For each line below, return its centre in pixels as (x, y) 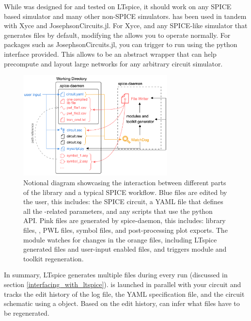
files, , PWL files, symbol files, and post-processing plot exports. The (125, 230)
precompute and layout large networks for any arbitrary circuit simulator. (113, 63)
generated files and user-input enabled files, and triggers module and (125, 249)
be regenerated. (27, 313)
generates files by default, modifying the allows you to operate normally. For (117, 35)
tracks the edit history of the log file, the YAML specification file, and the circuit (124, 294)
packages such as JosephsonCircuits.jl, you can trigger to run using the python (121, 44)
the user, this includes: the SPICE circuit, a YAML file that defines (123, 201)
